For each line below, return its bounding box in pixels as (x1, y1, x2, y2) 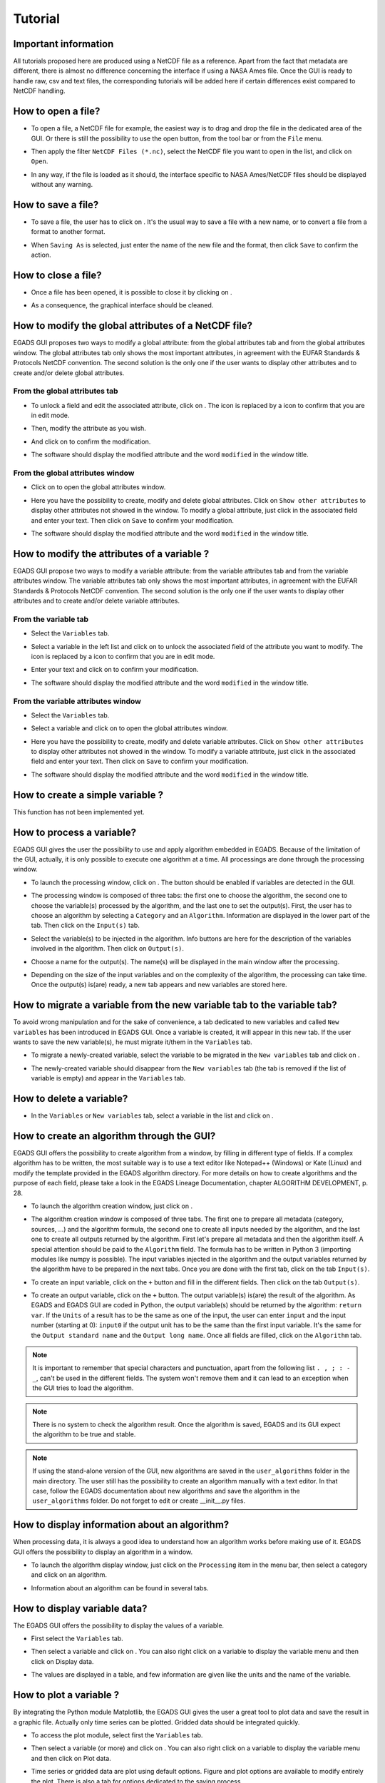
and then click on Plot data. (31, 1754, 112, 1762)
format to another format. (31, 228, 106, 236)
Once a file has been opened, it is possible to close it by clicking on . (31, 288, 232, 297)
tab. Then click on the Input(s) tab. (31, 921, 140, 930)
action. (31, 250, 51, 260)
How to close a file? (13, 269, 102, 281)
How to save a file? (13, 198, 99, 210)
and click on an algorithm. (31, 1570, 107, 1579)
